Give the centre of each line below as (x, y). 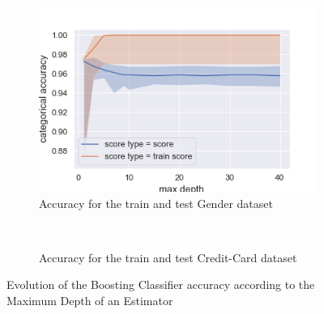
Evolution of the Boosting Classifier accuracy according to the (161, 284)
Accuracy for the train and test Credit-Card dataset (168, 257)
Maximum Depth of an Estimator (90, 300)
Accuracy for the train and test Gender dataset (156, 203)
